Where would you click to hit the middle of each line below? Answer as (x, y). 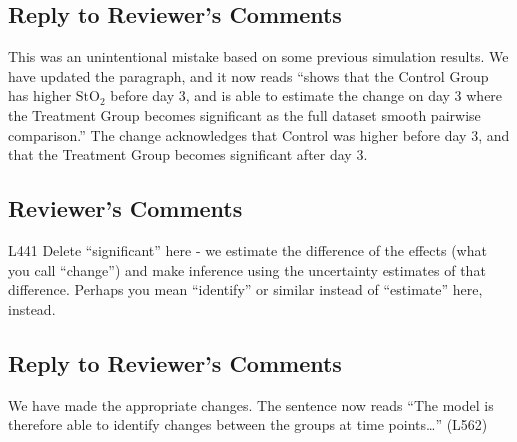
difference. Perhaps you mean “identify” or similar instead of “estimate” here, (245, 289)
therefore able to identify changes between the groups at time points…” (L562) (248, 424)
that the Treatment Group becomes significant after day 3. (188, 154)
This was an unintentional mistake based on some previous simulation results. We (258, 56)
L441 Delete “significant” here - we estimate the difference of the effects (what (247, 249)
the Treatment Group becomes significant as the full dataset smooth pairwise (244, 114)
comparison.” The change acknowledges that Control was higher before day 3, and (259, 134)
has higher (40, 95)
